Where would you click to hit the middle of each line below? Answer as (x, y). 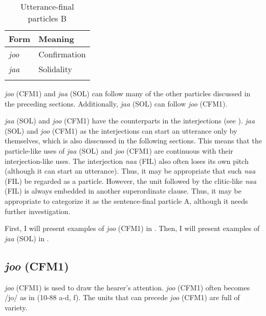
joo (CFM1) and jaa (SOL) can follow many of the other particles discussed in (128, 93)
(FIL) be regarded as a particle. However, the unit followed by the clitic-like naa (131, 181)
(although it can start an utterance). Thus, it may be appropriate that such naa (130, 171)
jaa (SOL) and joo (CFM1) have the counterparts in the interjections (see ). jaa (130, 121)
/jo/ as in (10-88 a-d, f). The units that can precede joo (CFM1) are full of (122, 297)
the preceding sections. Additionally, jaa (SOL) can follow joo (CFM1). (116, 103)
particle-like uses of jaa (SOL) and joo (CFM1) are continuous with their (119, 150)
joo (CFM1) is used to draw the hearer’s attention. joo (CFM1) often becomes (127, 287)
